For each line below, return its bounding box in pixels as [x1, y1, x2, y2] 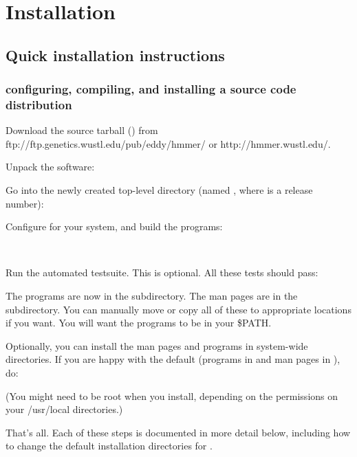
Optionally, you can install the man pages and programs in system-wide [6, 338, 308, 353]
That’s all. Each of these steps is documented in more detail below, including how [6, 425, 351, 439]
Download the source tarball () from [6, 123, 158, 137]
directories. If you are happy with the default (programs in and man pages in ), [6, 352, 340, 366]
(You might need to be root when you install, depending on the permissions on [6, 388, 338, 403]
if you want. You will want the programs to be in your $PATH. [6, 315, 272, 330]
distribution [6, 96, 72, 113]
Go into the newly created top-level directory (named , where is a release [6, 183, 313, 197]
